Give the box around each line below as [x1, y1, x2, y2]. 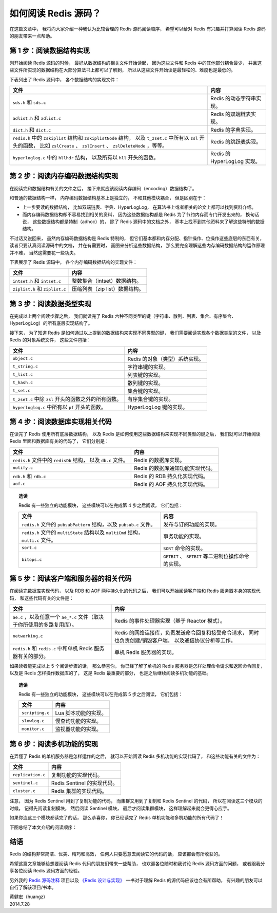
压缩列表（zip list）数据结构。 [72, 285, 144, 293]
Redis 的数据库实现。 [134, 456, 185, 464]
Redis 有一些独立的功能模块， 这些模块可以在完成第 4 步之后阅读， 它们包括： [18, 502, 184, 508]
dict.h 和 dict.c [12, 126, 51, 134]
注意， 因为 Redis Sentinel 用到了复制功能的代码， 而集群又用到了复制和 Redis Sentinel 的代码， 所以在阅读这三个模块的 [9, 798, 263, 804]
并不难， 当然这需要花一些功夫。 [9, 249, 78, 255]
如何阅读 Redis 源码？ [9, 8, 101, 19]
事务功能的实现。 [163, 533, 205, 540]
